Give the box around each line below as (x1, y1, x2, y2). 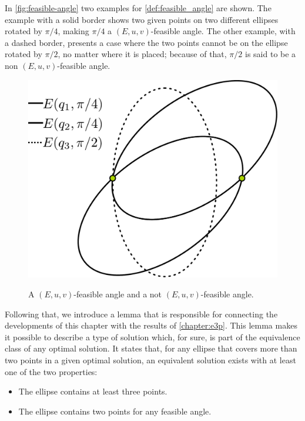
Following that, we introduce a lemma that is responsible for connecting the (5, 307, 278, 320)
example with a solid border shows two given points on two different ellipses (5, 13, 279, 25)
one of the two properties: (5, 365, 98, 377)
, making (58, 25, 89, 37)
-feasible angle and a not (73, 287, 162, 300)
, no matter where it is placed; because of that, (58, 48, 227, 60)
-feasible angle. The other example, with (150, 25, 296, 37)
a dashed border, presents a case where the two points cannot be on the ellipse (5, 36, 288, 48)
